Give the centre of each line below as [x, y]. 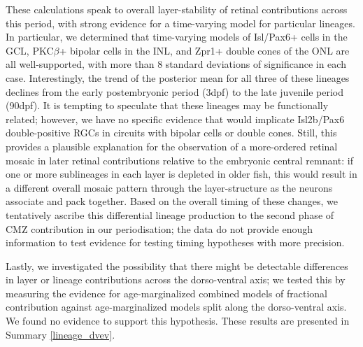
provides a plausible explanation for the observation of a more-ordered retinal [172, 146]
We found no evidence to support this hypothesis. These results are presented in [178, 321]
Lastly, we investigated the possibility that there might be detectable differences [177, 265]
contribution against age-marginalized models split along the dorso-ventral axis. [176, 307]
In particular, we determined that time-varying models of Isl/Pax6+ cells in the [177, 37]
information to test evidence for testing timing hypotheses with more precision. [175, 242]
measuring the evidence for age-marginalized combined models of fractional [166, 293]
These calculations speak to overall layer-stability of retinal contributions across [177, 9]
